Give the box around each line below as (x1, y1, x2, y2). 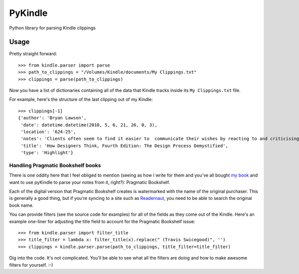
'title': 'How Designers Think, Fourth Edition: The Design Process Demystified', (20, 143, 229, 149)
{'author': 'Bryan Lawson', (18, 115, 87, 121)
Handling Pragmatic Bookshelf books (9, 162, 102, 169)
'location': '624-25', (20, 129, 76, 134)
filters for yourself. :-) (9, 262, 53, 268)
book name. (9, 202, 34, 208)
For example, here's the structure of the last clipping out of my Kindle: (9, 96, 153, 102)
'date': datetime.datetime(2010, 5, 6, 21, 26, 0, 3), (20, 122, 157, 128)
